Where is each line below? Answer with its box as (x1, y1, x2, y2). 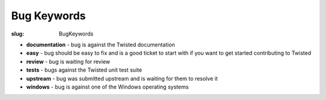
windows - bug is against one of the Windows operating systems (26, 83, 189, 90)
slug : (11, 30, 24, 37)
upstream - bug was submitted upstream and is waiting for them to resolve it (26, 75, 218, 82)
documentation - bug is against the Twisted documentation (26, 41, 175, 48)
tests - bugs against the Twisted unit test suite (26, 66, 142, 73)
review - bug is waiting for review (26, 58, 110, 65)
